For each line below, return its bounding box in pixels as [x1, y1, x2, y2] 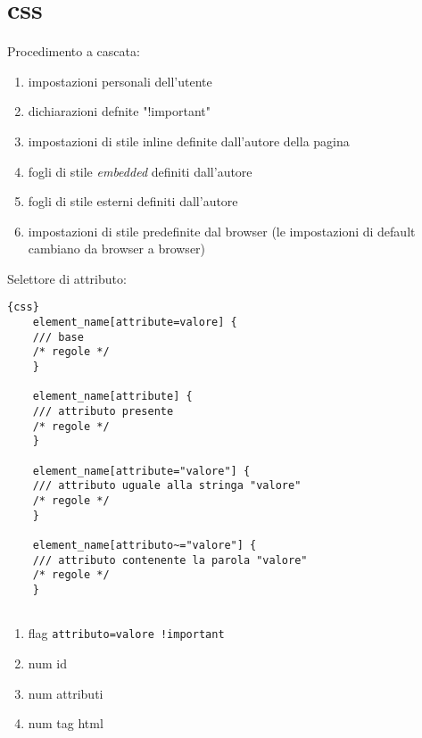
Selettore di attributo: [7, 269, 127, 287]
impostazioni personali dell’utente [28, 71, 212, 90]
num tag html [28, 714, 103, 733]
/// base [32, 330, 84, 344]
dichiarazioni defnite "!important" [28, 102, 211, 120]
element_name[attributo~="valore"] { [32, 538, 257, 551]
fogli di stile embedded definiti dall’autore [28, 162, 252, 180]
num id [28, 653, 67, 672]
